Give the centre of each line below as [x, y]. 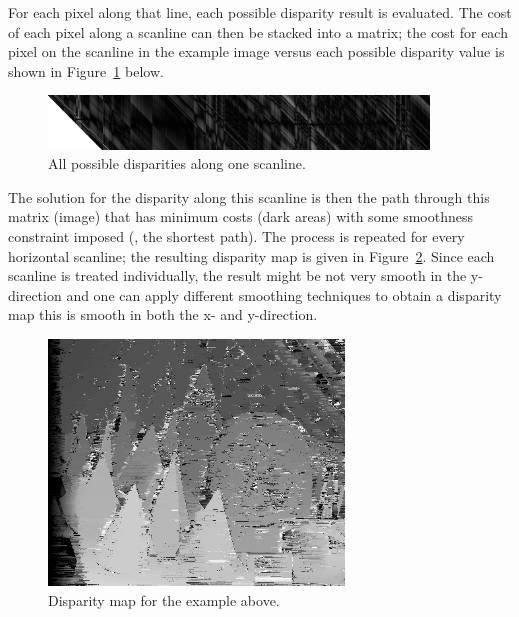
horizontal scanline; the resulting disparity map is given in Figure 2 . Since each [251, 255]
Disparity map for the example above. [164, 599]
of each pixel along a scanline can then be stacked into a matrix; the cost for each [258, 31]
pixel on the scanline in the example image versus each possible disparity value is [256, 51]
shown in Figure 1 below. [86, 70]
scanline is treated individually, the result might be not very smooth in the [237, 275]
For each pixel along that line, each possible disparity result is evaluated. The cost [260, 12]
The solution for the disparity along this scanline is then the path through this [249, 196]
